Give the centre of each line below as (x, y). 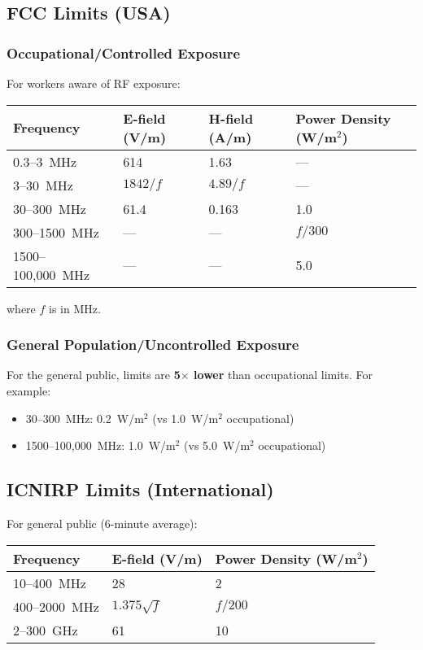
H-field (231, 118)
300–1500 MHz (56, 232)
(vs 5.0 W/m (217, 445)
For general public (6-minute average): (102, 523)
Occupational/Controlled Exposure (124, 52)
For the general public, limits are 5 (94, 375)
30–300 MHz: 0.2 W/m (85, 418)
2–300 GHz (46, 630)
